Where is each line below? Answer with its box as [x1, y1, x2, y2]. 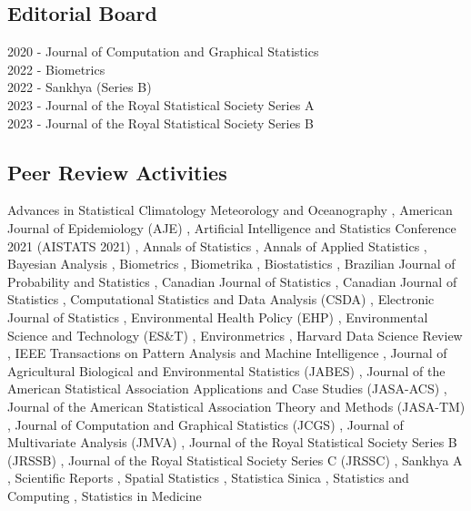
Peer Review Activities [7, 158, 227, 186]
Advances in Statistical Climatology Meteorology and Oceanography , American [7, 200, 453, 220]
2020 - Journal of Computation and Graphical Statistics [7, 42, 319, 61]
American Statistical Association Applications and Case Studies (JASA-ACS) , [7, 379, 447, 398]
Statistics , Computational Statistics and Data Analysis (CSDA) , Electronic [7, 290, 435, 309]
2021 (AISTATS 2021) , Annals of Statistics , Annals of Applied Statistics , [7, 236, 427, 255]
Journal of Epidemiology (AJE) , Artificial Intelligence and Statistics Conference [7, 218, 456, 237]
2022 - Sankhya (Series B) [7, 77, 152, 97]
